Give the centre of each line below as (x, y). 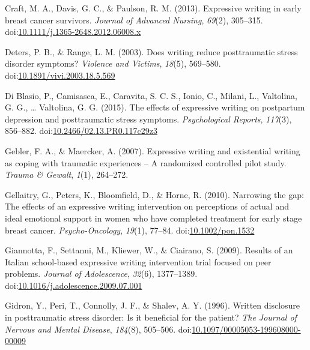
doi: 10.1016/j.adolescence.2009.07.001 (74, 285)
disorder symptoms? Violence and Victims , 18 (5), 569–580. (113, 63)
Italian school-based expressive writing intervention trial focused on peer (138, 261)
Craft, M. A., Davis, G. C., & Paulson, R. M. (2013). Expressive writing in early (153, 8)
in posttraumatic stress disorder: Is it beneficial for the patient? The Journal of (151, 317)
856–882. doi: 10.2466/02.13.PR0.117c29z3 (81, 131)
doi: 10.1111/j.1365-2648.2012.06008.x (73, 32)
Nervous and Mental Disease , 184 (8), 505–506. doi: (99, 329)
